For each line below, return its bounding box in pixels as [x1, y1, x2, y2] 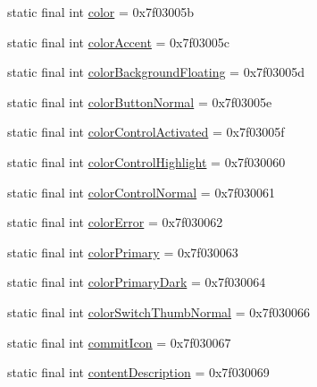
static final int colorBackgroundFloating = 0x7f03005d [7, 63, 305, 81]
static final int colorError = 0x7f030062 [7, 213, 223, 231]
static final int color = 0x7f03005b [7, 3, 194, 21]
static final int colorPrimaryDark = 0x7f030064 [7, 273, 266, 291]
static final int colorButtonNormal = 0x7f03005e [7, 92, 272, 111]
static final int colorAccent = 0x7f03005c [7, 32, 230, 51]
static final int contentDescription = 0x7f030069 [7, 363, 270, 382]
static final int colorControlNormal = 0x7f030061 [7, 182, 276, 201]
